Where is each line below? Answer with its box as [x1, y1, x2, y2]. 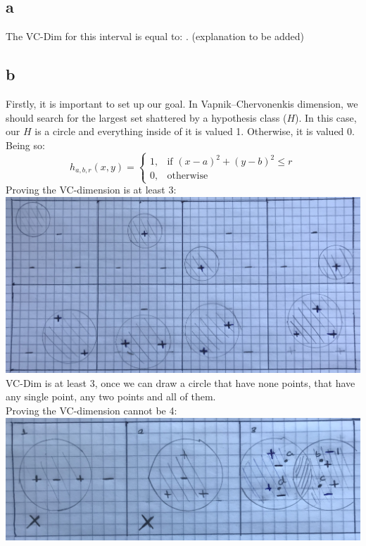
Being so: [6, 137, 45, 152]
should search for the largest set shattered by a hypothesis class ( [6, 110, 287, 125]
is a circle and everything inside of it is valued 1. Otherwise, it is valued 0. [34, 124, 355, 139]
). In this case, [295, 110, 357, 125]
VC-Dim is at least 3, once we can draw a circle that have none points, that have [6, 375, 355, 390]
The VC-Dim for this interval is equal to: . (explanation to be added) [6, 29, 304, 44]
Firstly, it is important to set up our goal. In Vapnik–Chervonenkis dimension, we [6, 96, 358, 110]
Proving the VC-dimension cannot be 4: [6, 403, 177, 418]
